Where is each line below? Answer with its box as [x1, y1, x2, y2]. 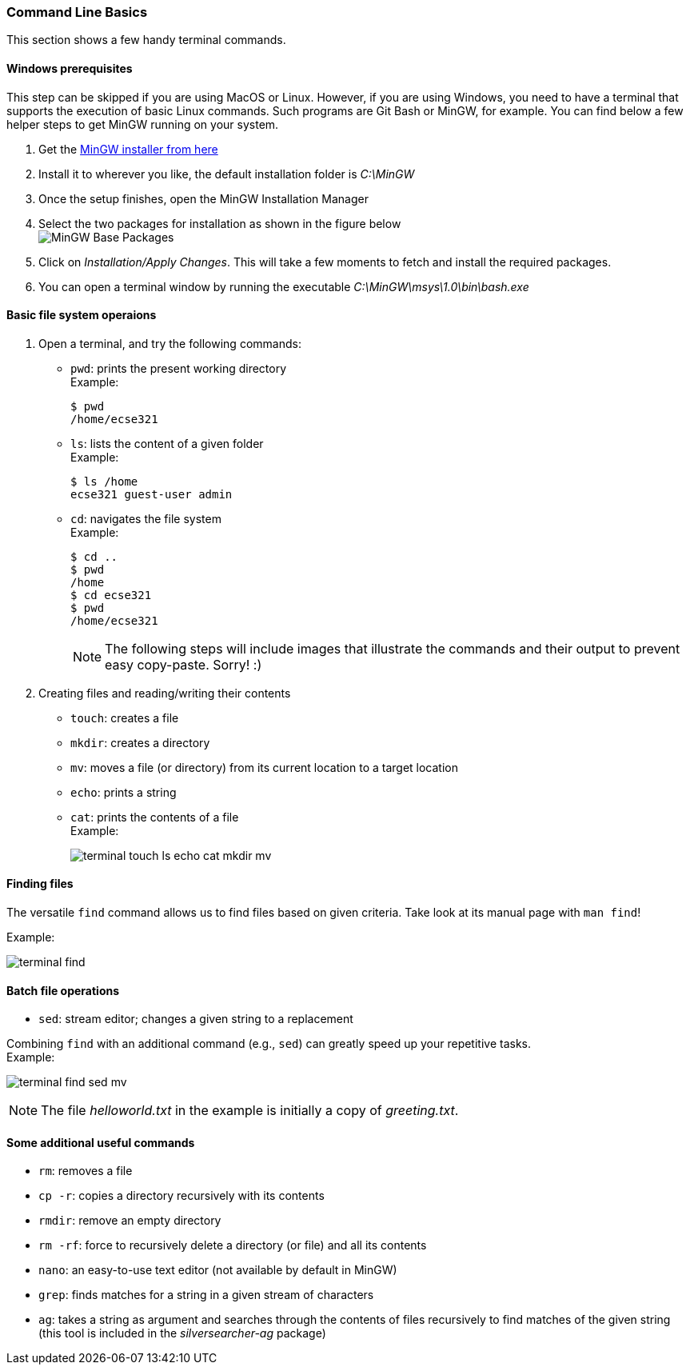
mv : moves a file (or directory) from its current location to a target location [70, 760, 459, 774]
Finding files [6, 877, 74, 891]
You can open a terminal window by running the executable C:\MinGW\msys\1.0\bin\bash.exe [38, 279, 529, 294]
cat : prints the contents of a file [70, 809, 239, 824]
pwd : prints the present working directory [70, 361, 287, 375]
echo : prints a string [70, 785, 177, 799]
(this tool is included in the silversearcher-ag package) [38, 1326, 326, 1341]
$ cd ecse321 [70, 588, 152, 602]
